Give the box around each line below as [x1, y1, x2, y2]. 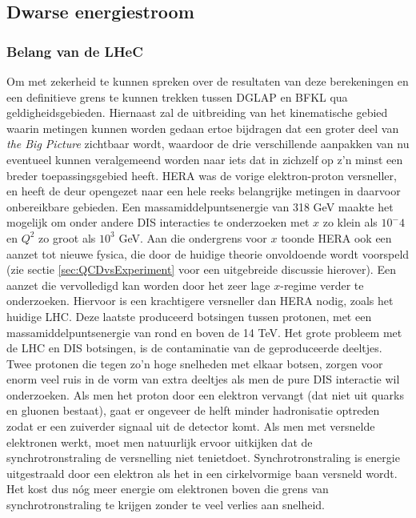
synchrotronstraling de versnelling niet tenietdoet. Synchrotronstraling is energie [6, 449, 400, 466]
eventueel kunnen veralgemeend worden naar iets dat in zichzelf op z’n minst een [6, 151, 403, 167]
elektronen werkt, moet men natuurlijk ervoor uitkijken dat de [6, 433, 313, 450]
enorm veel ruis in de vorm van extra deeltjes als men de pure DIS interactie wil [6, 371, 400, 387]
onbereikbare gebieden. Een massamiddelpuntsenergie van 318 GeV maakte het [6, 198, 394, 215]
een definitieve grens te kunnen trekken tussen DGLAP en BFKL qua [6, 88, 348, 105]
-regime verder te [280, 276, 364, 293]
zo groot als [38, 229, 96, 246]
